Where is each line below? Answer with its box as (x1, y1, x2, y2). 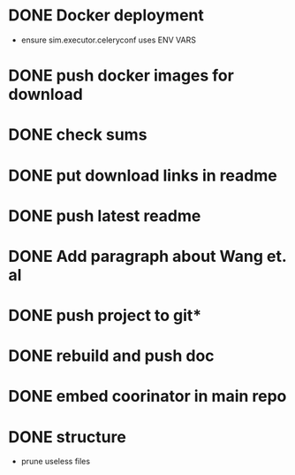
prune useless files (20, 456, 90, 467)
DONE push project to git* (8, 306, 202, 326)
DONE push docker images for (8, 65, 235, 86)
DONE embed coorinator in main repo (8, 387, 287, 407)
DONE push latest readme (8, 205, 201, 226)
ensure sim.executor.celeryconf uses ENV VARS (20, 34, 196, 45)
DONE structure (8, 426, 127, 447)
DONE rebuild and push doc (8, 346, 215, 366)
